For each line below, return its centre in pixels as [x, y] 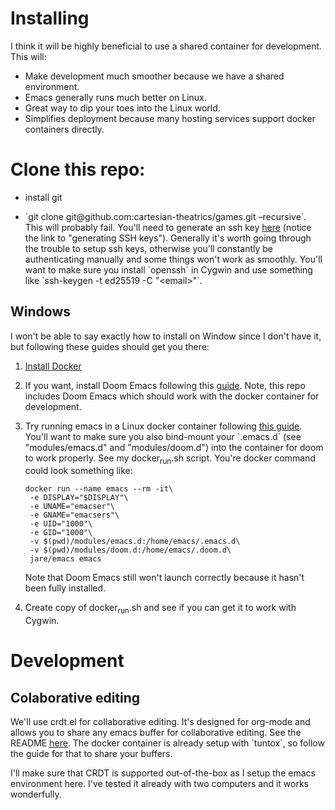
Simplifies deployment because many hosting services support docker [170, 118]
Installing [50, 18]
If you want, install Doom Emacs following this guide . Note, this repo [165, 385]
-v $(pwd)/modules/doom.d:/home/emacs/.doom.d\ [130, 550]
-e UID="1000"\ [61, 524]
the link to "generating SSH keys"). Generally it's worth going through [168, 238]
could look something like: [78, 471]
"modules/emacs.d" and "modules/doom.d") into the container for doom [174, 447]
